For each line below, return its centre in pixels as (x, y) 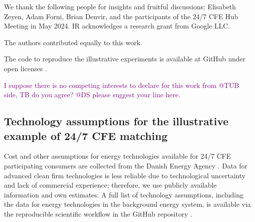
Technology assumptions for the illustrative (116, 121)
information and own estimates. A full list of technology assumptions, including (124, 194)
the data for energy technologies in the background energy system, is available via (127, 204)
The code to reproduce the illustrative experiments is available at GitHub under (125, 59)
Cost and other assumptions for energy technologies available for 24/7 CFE (117, 156)
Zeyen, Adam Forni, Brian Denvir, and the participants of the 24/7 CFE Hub (121, 16)
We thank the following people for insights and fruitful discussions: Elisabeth (120, 6)
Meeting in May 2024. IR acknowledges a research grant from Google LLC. (117, 26)
